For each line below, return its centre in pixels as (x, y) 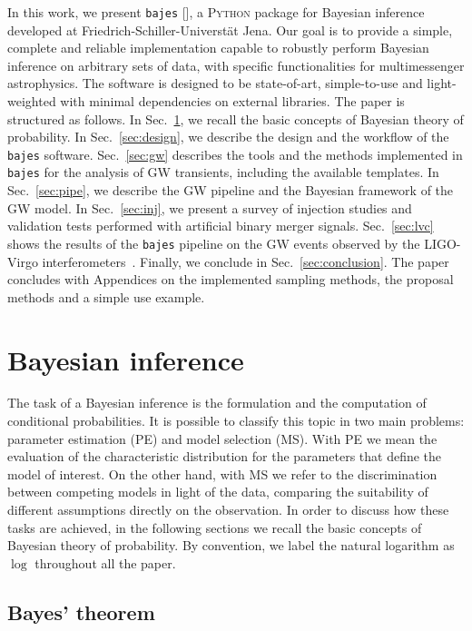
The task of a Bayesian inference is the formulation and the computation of (217, 403)
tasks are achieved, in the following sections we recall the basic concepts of (215, 527)
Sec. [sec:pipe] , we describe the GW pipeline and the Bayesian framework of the (231, 190)
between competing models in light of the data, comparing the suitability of (218, 492)
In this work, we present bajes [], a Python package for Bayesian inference (216, 12)
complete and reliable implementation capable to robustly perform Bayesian (218, 48)
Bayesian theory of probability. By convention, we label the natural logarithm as (231, 545)
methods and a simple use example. (106, 296)
